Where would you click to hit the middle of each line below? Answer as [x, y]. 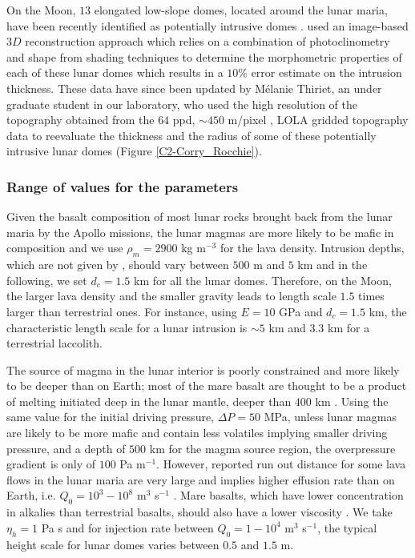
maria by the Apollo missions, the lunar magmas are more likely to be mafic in [200, 232]
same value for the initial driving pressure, [111, 417]
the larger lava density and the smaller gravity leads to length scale [171, 296]
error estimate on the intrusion [326, 72]
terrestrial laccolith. [54, 343]
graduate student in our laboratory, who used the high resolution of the [182, 104]
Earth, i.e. [31, 495]
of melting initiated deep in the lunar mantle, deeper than [149, 401]
